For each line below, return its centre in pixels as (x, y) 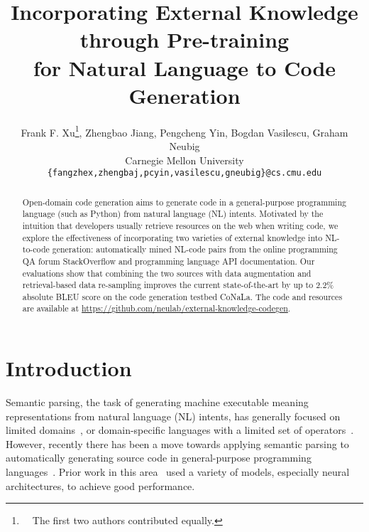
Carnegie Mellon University (184, 160)
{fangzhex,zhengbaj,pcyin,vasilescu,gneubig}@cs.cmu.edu (184, 173)
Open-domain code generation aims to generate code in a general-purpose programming (184, 202)
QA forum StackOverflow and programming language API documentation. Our (169, 261)
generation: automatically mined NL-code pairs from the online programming (195, 249)
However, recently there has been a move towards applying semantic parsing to (177, 443)
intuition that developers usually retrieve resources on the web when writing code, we (180, 225)
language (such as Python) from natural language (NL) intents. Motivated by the (173, 214)
